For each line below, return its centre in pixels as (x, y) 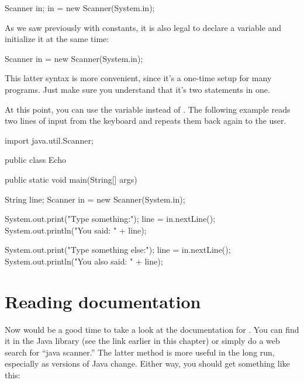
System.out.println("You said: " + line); (76, 230)
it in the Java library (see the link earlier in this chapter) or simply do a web (142, 341)
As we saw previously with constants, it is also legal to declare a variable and (143, 27)
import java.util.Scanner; (49, 140)
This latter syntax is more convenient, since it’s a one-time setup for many (138, 78)
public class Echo (35, 160)
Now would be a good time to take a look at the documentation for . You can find (152, 329)
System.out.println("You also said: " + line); (84, 261)
